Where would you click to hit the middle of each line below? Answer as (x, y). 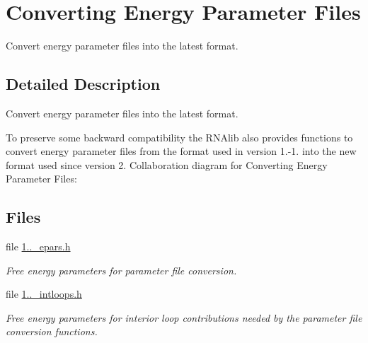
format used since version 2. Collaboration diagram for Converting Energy (167, 164)
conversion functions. (52, 331)
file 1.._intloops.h (44, 294)
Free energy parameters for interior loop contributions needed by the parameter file (184, 317)
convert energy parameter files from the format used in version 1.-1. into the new (181, 151)
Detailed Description (83, 84)
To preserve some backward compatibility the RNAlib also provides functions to (179, 137)
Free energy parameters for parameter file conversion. (121, 270)
